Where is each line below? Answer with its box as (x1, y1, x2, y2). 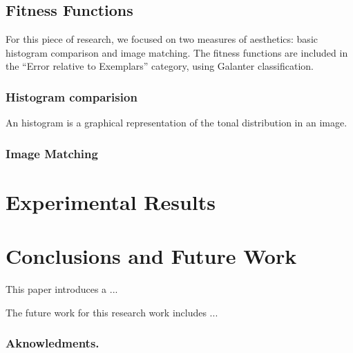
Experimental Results (6, 187, 216, 216)
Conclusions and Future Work (6, 242, 297, 270)
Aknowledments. (6, 334, 99, 352)
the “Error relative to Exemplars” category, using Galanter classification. (6, 59, 314, 73)
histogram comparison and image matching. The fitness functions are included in (6, 45, 348, 59)
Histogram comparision (6, 88, 137, 105)
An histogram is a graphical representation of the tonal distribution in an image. (6, 115, 347, 130)
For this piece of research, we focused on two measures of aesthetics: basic (6, 32, 318, 46)
